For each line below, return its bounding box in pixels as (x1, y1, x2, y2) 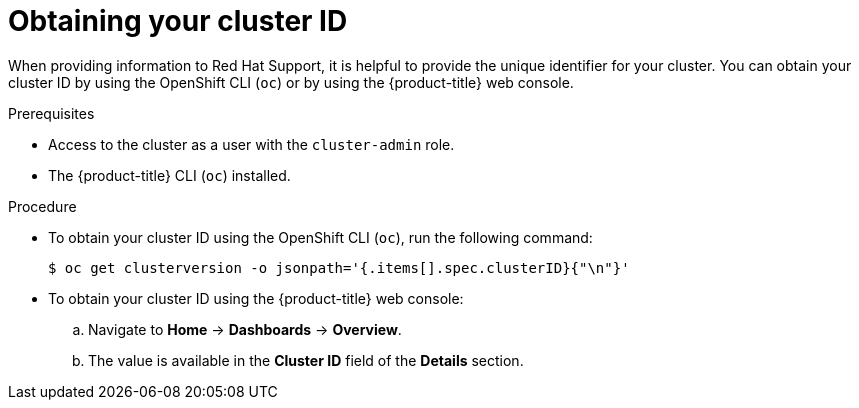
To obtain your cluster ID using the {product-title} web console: (48, 289, 464, 307)
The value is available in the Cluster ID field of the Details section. (88, 351, 524, 369)
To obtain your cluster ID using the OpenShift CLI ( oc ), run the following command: (48, 228, 593, 246)
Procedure (8, 197, 77, 215)
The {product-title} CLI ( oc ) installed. (48, 166, 291, 184)
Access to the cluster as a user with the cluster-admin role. (48, 135, 455, 153)
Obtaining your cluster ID (8, 4, 348, 38)
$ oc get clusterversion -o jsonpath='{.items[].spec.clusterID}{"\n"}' (48, 259, 630, 276)
